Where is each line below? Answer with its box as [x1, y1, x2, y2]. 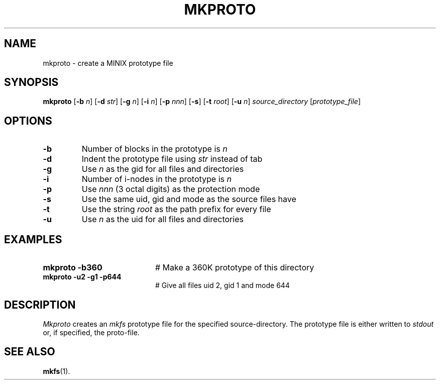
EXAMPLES [4, 233, 62, 246]
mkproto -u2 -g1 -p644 [43, 272, 122, 281]
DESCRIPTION [4, 298, 76, 311]
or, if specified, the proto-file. [43, 328, 140, 337]
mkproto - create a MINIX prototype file [43, 58, 173, 67]
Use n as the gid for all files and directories [81, 164, 244, 174]
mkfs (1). [43, 366, 70, 375]
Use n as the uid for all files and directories [81, 214, 244, 225]
